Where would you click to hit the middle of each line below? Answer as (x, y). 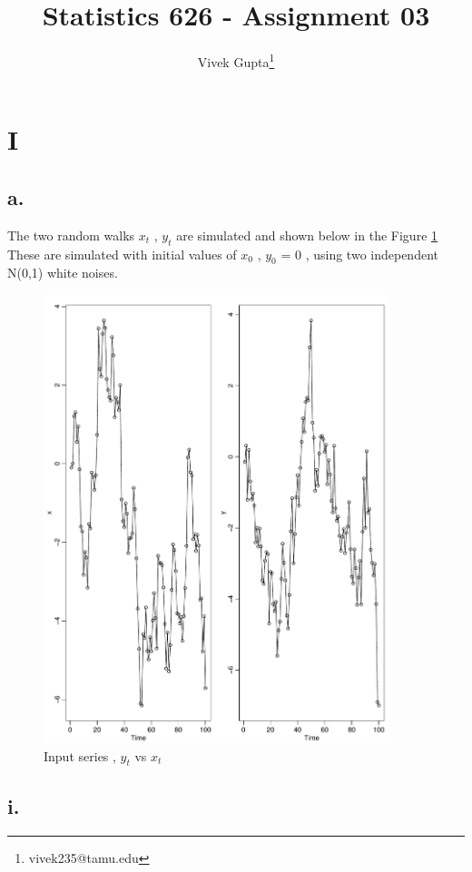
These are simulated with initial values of (122, 254)
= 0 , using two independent (359, 254)
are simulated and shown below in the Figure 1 (307, 235)
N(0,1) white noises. (63, 273)
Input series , (80, 755)
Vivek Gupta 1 (236, 60)
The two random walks (71, 235)
